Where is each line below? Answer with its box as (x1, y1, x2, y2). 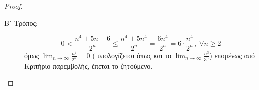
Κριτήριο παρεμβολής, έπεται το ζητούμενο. (24, 60, 153, 71)
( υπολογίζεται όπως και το (92, 50, 171, 60)
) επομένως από (209, 50, 255, 60)
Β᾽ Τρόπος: (4, 17, 38, 28)
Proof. (4, 1, 23, 11)
